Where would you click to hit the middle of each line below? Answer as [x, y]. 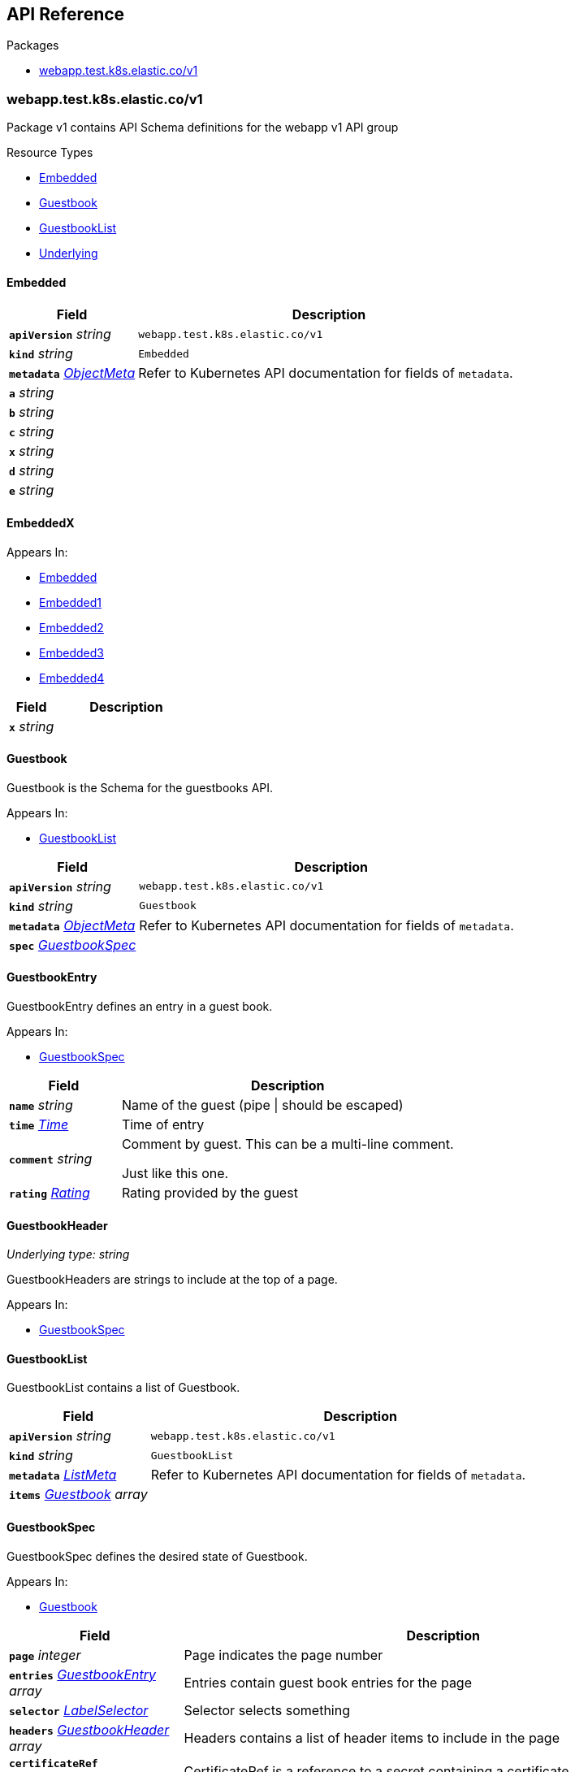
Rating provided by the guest [210, 1193]
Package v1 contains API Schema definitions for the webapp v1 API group [203, 128]
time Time [39, 1125]
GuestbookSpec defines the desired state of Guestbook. [157, 1556]
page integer [45, 1655]
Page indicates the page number [283, 1655]
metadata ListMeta [63, 1475]
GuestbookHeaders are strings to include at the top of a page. [172, 1280]
